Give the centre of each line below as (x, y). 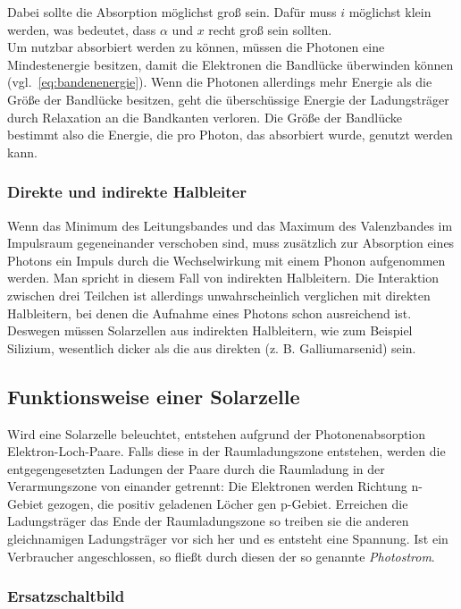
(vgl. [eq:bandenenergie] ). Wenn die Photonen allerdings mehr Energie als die (220, 82)
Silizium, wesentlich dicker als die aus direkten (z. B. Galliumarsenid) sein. (212, 347)
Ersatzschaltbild (66, 596)
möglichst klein (390, 12)
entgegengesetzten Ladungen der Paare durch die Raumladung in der (196, 468)
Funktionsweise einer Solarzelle (154, 396)
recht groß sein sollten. (270, 29)
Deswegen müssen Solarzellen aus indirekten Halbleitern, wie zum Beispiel (210, 330)
